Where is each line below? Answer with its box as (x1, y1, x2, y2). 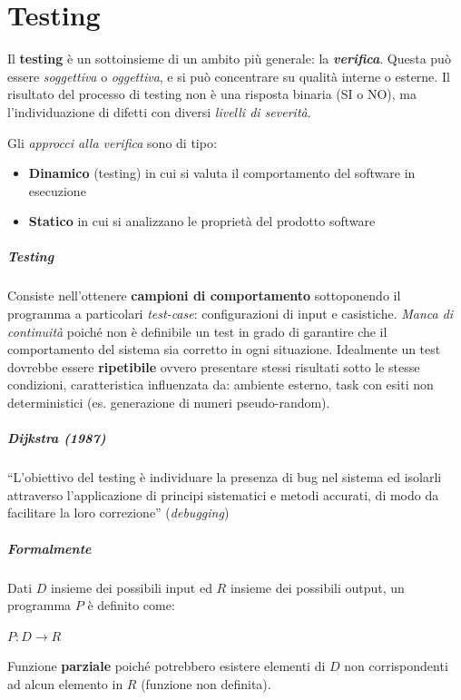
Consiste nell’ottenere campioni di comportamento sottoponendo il (7, 286, 401, 305)
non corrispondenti (344, 656, 448, 675)
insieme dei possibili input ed (50, 577, 212, 596)
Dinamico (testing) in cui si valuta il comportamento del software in (28, 163, 416, 182)
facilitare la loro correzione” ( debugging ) (7, 503, 230, 522)
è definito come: (87, 596, 175, 615)
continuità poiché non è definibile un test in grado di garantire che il (7, 321, 387, 340)
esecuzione (28, 181, 86, 200)
